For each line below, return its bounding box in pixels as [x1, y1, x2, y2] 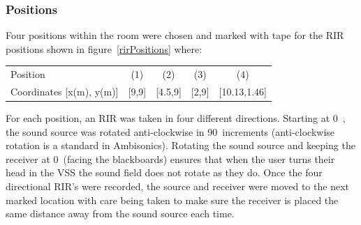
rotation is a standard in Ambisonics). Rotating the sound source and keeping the [6, 138, 355, 153]
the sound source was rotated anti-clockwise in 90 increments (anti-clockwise [6, 124, 335, 139]
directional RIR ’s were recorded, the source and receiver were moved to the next [6, 179, 349, 194]
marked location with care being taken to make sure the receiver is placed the [6, 192, 339, 207]
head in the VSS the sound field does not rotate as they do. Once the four [6, 165, 323, 180]
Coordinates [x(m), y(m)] [10, 84, 119, 98]
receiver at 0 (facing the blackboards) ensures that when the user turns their [6, 151, 335, 166]
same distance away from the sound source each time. [6, 206, 235, 221]
